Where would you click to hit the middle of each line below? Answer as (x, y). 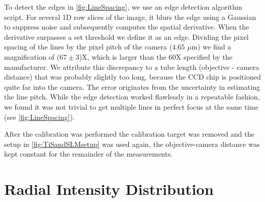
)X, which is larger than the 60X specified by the (156, 56)
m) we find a (211, 47)
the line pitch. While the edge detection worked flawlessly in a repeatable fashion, (132, 97)
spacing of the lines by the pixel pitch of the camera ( (88, 47)
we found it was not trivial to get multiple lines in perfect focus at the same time (131, 106)
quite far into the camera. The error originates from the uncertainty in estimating (132, 86)
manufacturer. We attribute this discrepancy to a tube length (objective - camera (132, 67)
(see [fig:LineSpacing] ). (39, 117)
